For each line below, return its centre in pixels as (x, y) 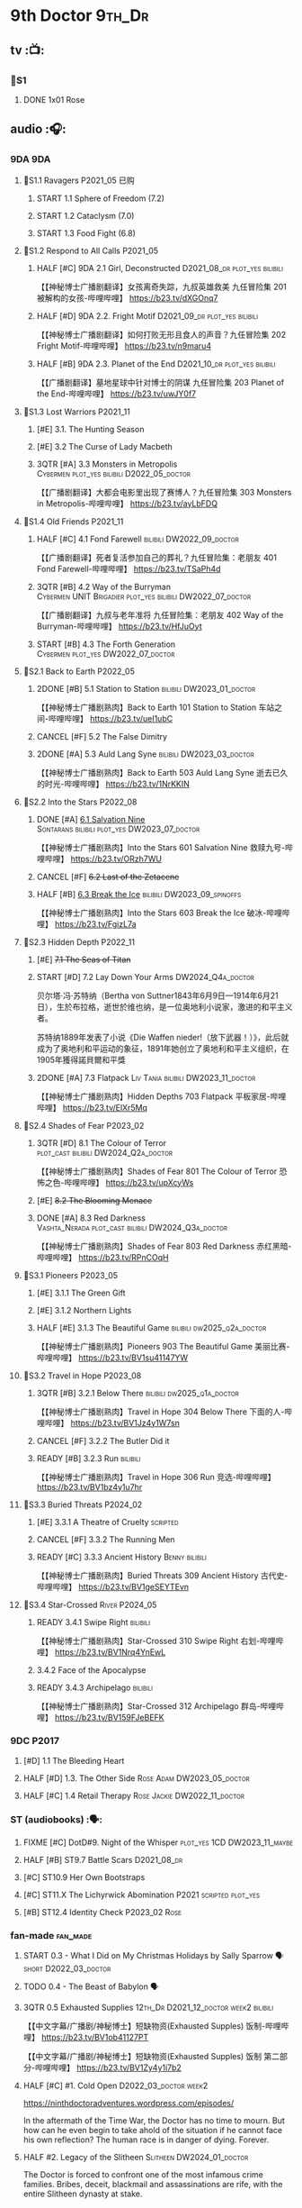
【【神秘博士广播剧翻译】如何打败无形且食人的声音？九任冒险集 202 (161, 334)
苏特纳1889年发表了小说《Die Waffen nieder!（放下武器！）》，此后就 (163, 1037)
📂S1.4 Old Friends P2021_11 (73, 521)
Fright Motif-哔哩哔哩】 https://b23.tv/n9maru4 (124, 345)
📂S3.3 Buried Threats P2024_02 (83, 1504)
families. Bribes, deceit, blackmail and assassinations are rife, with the (153, 2185)
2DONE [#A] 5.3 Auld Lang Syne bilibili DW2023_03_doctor (145, 754)
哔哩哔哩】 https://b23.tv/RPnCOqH (102, 1257)
